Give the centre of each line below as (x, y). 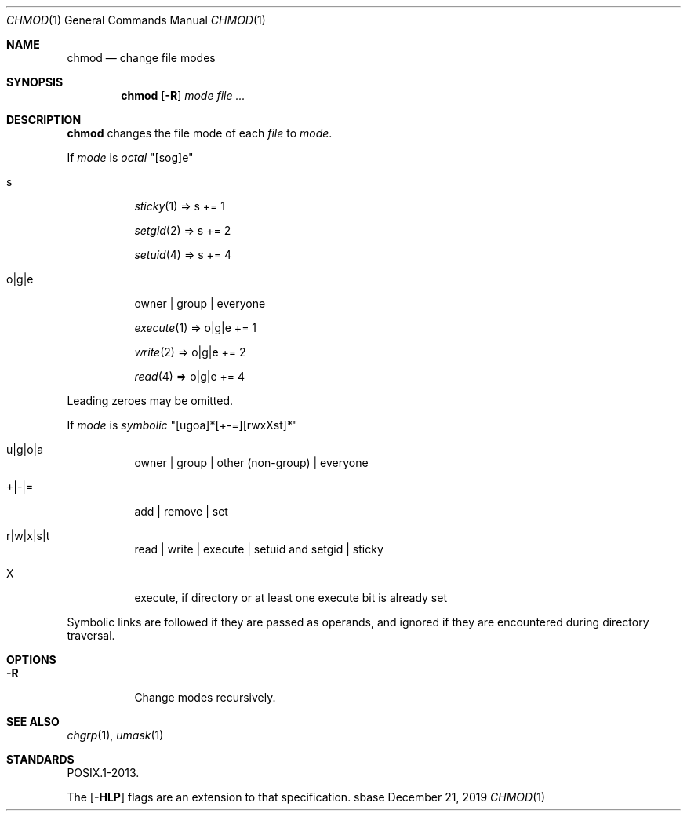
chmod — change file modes (141, 58)
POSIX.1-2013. (103, 773)
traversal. (91, 635)
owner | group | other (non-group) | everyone (251, 463)
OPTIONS (31, 660)
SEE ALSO (33, 722)
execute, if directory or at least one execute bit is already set (291, 598)
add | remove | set (181, 511)
